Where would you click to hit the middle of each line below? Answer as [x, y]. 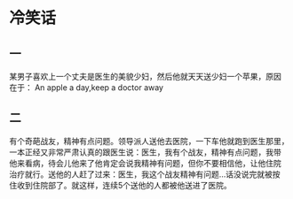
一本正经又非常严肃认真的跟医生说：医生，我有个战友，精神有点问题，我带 [145, 152]
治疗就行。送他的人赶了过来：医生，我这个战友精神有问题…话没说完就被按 [145, 174]
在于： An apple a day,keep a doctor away [87, 88]
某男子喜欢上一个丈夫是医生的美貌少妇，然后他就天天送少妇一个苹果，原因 [145, 77]
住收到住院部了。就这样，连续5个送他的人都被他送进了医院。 [121, 185]
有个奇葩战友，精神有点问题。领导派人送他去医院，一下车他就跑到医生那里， [149, 141]
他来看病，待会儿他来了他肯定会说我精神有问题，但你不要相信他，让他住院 [145, 163]
